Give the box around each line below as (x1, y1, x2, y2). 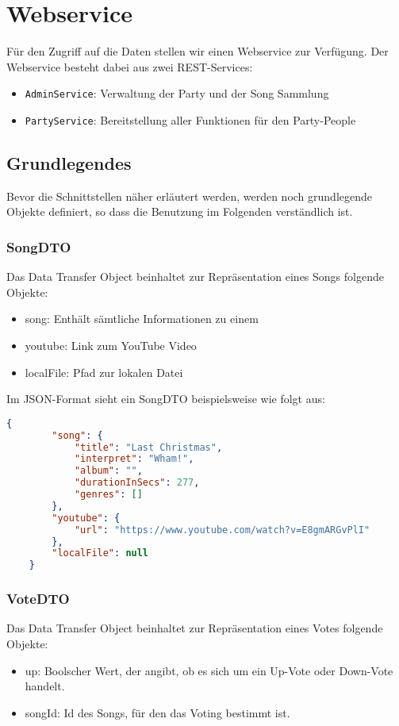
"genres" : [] (74, 489, 143, 501)
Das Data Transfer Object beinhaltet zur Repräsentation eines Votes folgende (6, 620, 383, 636)
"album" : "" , (74, 465, 143, 477)
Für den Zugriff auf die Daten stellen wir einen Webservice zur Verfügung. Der (6, 43, 389, 60)
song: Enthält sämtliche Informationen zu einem (25, 310, 259, 327)
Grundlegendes (6, 151, 132, 175)
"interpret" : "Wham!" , (74, 453, 194, 465)
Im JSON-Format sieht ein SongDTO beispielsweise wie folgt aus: (6, 390, 325, 407)
